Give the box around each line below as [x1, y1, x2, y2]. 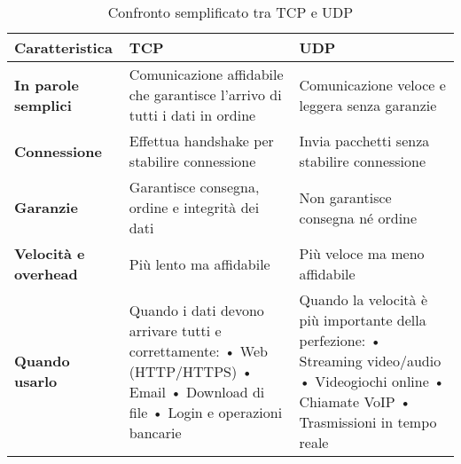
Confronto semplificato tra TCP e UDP [107, 2, 354, 22]
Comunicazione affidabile [129, 64, 284, 84]
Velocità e [14, 243, 85, 263]
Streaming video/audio [299, 350, 441, 371]
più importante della [299, 310, 426, 330]
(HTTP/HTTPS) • [129, 360, 253, 381]
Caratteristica [14, 37, 113, 58]
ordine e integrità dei [129, 197, 260, 217]
